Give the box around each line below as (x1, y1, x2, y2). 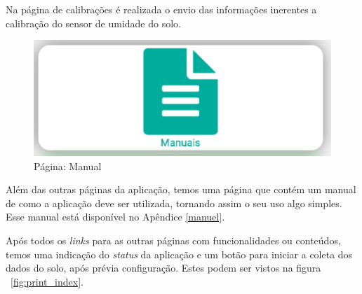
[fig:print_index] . (11, 274, 83, 288)
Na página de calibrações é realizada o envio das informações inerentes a (6, 2, 317, 16)
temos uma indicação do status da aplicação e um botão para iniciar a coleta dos (6, 246, 353, 261)
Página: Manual (34, 158, 102, 173)
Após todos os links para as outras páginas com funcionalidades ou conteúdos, (6, 232, 341, 247)
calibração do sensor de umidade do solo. (6, 15, 181, 30)
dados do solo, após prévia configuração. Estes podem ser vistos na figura (6, 260, 321, 275)
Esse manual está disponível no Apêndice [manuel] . (6, 209, 225, 224)
